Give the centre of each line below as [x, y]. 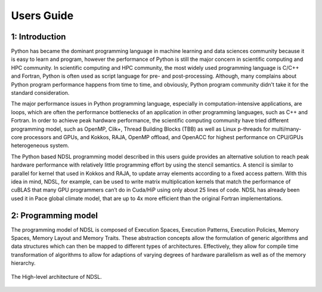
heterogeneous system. [40, 146]
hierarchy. [23, 263]
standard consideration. [40, 93]
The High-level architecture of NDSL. [57, 276]
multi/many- [287, 129]
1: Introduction [38, 37]
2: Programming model [55, 215]
